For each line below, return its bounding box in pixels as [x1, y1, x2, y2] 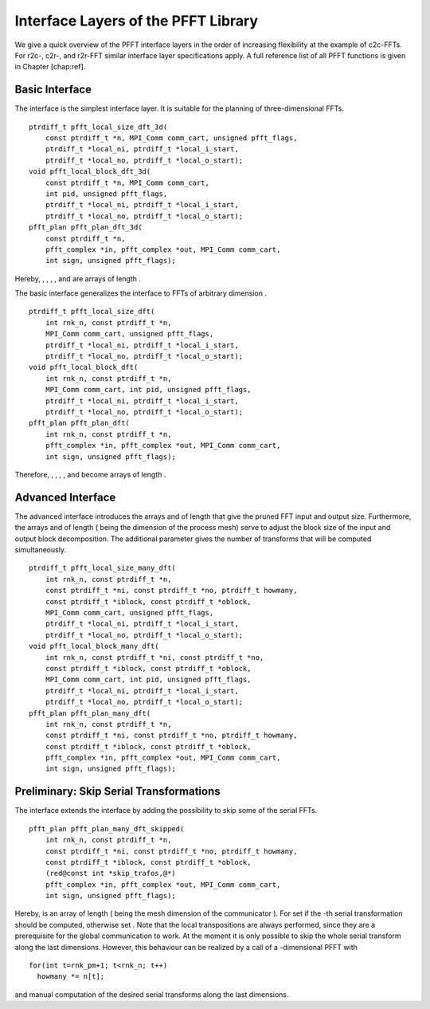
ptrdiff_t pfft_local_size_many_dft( [29, 563, 177, 573]
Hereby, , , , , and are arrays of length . [14, 273, 142, 283]
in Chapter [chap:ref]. [14, 62, 86, 72]
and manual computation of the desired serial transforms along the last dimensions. [14, 989, 290, 999]
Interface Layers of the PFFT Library [14, 12, 259, 29]
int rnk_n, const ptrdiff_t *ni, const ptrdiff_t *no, [45, 653, 264, 662]
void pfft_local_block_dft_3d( [29, 167, 151, 176]
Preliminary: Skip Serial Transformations [14, 785, 221, 799]
